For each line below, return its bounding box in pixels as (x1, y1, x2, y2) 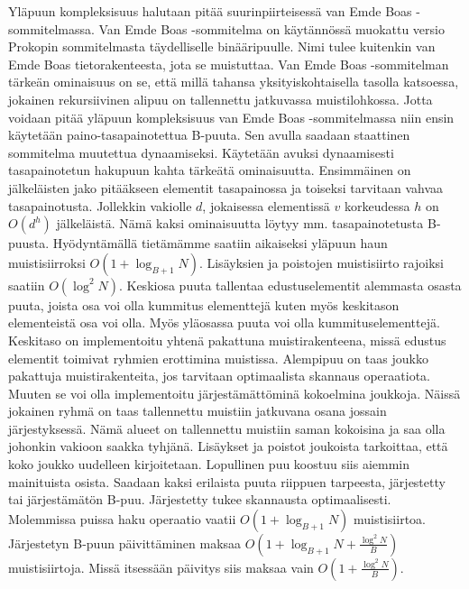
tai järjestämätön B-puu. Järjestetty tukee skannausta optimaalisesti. (8, 490, 391, 509)
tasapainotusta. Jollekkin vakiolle (8, 196, 192, 215)
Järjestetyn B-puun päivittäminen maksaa (8, 533, 242, 552)
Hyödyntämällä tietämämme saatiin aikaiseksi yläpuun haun (52, 234, 388, 253)
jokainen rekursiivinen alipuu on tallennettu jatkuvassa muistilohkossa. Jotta (8, 89, 433, 108)
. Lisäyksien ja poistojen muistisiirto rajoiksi (198, 253, 444, 271)
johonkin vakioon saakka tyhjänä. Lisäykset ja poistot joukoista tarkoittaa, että (8, 437, 448, 456)
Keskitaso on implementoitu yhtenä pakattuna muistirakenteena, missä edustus (8, 330, 446, 349)
